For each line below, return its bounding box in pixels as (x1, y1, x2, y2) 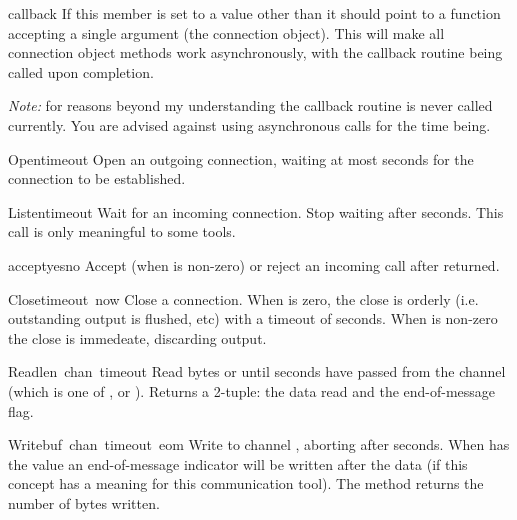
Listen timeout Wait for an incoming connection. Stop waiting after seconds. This (8, 201, 504, 222)
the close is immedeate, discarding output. (8, 327, 267, 348)
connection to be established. (8, 168, 186, 189)
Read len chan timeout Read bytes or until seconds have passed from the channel (8, 361, 506, 382)
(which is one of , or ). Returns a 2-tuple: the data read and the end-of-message (8, 380, 496, 401)
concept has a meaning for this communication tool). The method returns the (8, 473, 484, 494)
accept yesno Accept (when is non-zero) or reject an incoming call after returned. (8, 254, 500, 275)
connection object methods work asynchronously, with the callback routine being (8, 42, 503, 63)
